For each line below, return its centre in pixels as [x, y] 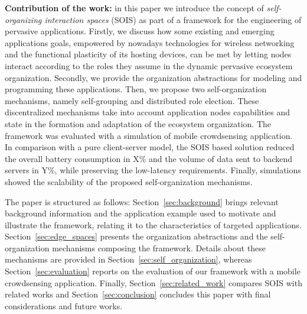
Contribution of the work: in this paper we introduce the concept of [134, 8]
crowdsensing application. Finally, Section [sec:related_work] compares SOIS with [153, 282]
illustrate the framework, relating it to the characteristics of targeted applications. [153, 224]
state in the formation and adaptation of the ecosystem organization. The [138, 123]
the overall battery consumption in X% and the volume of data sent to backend [149, 158]
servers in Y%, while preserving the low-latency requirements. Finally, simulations [153, 170]
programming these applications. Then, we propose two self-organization [136, 89]
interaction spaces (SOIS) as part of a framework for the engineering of [173, 19]
